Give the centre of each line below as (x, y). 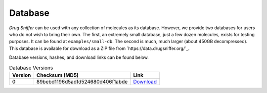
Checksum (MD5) (58, 75)
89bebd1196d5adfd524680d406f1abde (82, 82)
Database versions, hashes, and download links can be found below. (79, 57)
